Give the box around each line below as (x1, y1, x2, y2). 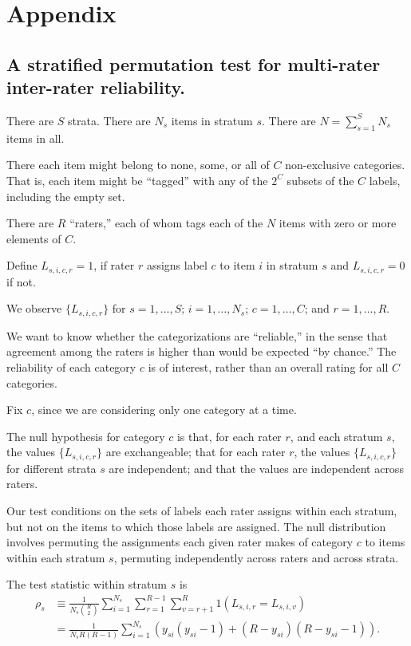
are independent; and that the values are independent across (109, 459, 404, 476)
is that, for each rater (176, 427, 282, 444)
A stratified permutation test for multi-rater (6, 51, 381, 76)
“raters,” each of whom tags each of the (69, 215, 263, 231)
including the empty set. (6, 187, 125, 204)
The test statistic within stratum (6, 576, 167, 593)
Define (6, 257, 38, 274)
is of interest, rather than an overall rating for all (148, 359, 389, 376)
